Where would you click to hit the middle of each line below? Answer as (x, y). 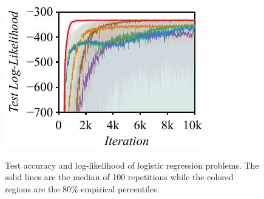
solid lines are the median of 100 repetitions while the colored (119, 177)
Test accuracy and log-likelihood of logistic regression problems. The (132, 165)
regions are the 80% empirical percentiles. (82, 188)
